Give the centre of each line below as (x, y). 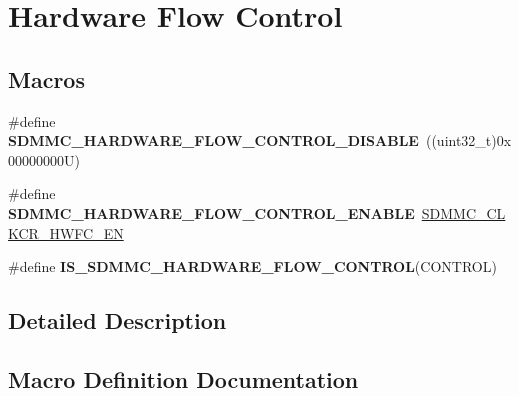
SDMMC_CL (463, 212)
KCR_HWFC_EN (66, 232)
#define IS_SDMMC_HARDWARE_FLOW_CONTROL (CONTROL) (252, 266)
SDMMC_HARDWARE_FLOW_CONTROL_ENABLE (211, 212)
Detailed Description (117, 320)
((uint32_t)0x (468, 140)
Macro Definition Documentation (183, 378)
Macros (46, 78)
